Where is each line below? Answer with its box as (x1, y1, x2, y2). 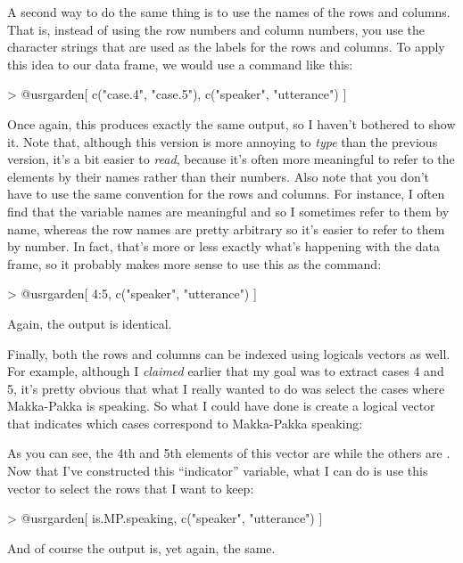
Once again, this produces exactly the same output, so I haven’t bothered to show (7, 114, 456, 133)
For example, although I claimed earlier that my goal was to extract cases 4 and (7, 362, 444, 380)
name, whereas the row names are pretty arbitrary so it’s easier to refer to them (7, 219, 445, 238)
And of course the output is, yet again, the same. (7, 538, 276, 557)
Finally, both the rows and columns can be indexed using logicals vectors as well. (7, 344, 451, 363)
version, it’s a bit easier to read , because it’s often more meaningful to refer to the (7, 150, 455, 168)
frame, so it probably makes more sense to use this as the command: (7, 254, 382, 273)
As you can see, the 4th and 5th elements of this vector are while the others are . (7, 444, 451, 462)
